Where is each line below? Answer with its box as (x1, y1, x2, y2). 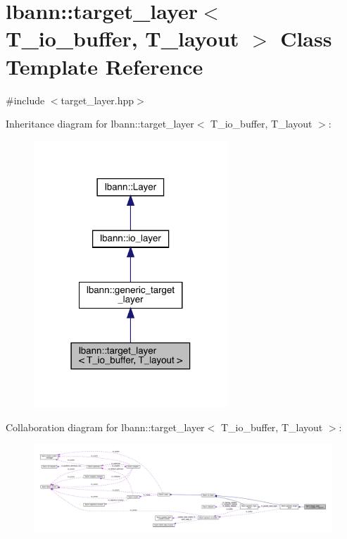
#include (6, 92, 45, 107)
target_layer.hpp (61, 92, 134, 107)
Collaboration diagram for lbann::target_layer (6, 419, 205, 434)
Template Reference (6, 51, 203, 80)
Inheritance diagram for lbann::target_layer (6, 116, 194, 131)
